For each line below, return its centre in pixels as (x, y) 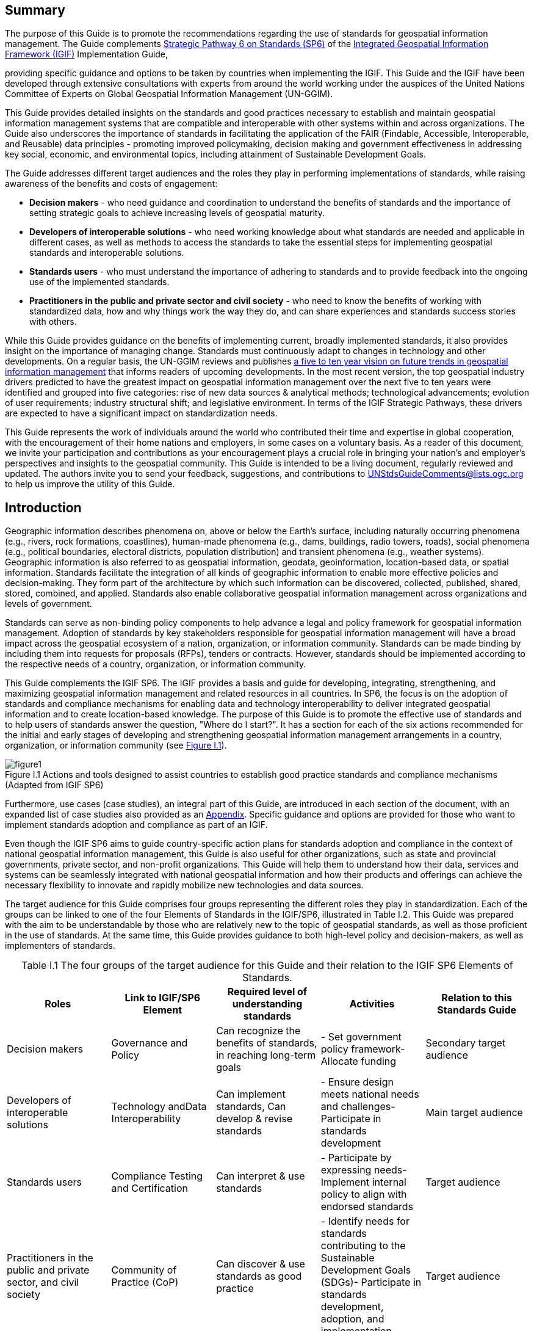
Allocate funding (359, 1061)
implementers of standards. (60, 946)
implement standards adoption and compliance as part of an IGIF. (136, 825)
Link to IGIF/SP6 (163, 998)
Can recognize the (258, 1031)
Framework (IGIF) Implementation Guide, (87, 54)
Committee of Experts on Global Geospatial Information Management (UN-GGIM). (169, 94)
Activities (372, 1004)
